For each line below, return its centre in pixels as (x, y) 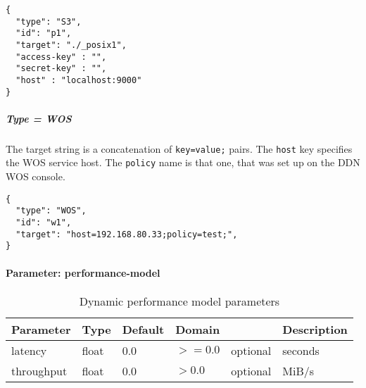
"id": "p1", (44, 33)
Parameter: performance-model (83, 272)
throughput (39, 370)
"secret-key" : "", (61, 69)
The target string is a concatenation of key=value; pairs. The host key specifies (179, 148)
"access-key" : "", (61, 57)
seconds (301, 350)
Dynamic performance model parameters (179, 301)
